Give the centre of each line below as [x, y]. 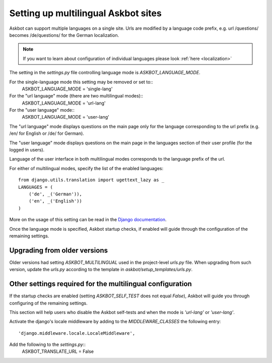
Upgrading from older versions [59, 250]
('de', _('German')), [55, 194]
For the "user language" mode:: [42, 110]
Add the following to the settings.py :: [47, 345]
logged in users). [27, 150]
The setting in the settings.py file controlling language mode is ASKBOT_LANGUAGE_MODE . [105, 73]
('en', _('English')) [55, 201]
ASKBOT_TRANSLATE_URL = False [58, 351]
